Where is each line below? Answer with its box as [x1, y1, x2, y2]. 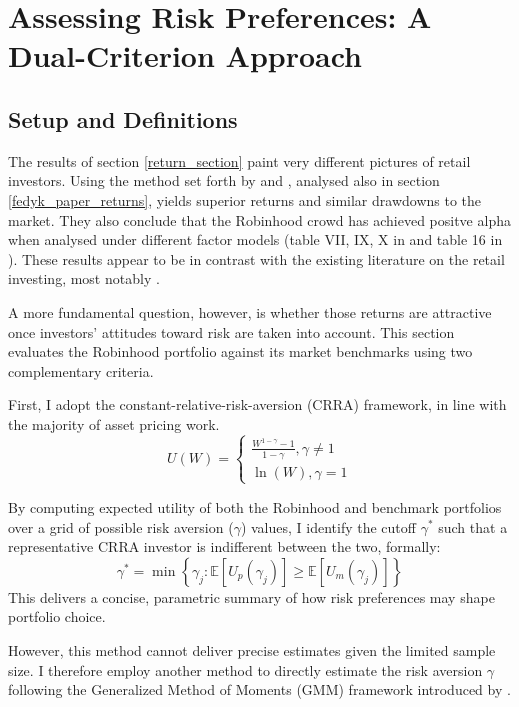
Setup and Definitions [8, 103, 238, 134]
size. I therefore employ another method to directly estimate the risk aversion [8, 659, 483, 680]
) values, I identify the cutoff [240, 516, 416, 537]
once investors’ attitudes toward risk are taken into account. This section [8, 321, 455, 342]
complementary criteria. [8, 360, 154, 381]
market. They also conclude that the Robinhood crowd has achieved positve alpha [8, 209, 511, 230]
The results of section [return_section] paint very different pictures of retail [8, 150, 471, 171]
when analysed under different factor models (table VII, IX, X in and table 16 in [8, 229, 503, 250]
